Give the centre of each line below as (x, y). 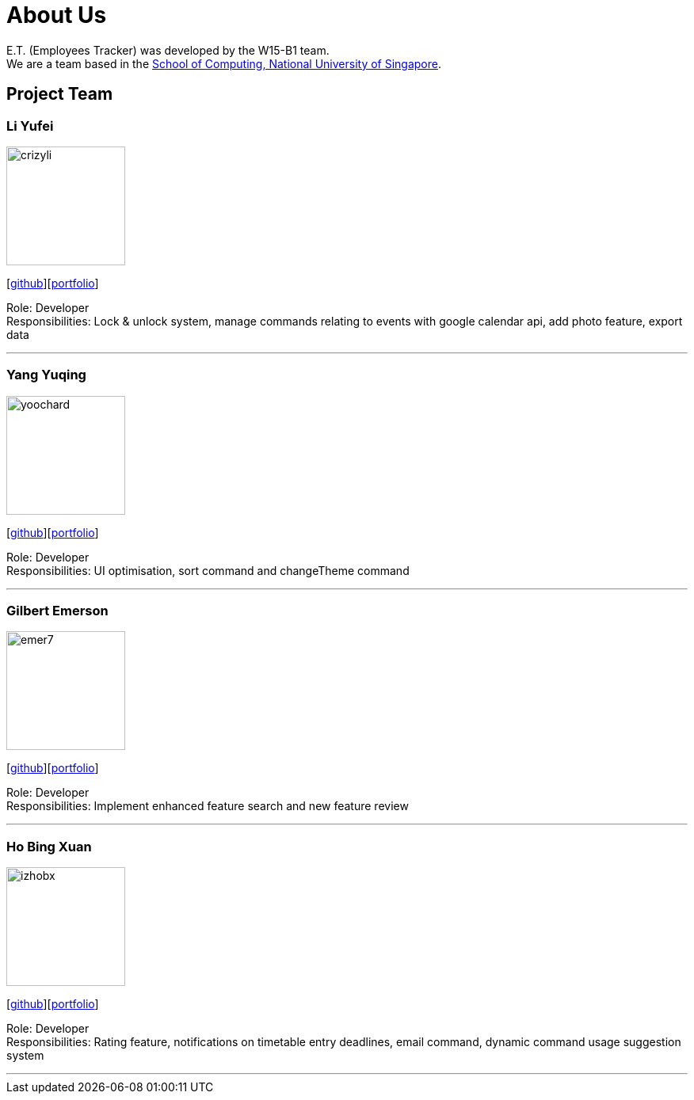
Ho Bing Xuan (49, 846)
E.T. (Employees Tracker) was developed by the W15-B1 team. (168, 50)
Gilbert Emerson (57, 611)
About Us (57, 15)
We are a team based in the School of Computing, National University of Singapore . (224, 63)
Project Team (60, 94)
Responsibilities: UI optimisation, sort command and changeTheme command (208, 570)
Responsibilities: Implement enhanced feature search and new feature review (208, 806)
